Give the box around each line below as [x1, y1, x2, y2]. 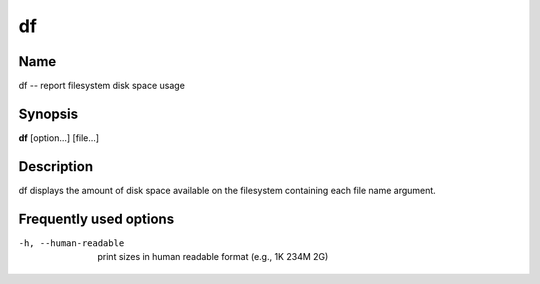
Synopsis [18, 105, 79, 122]
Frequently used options [18, 210, 175, 227]
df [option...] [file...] [18, 131, 100, 144]
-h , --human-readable [18, 237, 125, 249]
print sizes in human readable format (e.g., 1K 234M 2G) [97, 251, 329, 263]
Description [18, 158, 94, 175]
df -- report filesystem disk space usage [18, 80, 185, 92]
